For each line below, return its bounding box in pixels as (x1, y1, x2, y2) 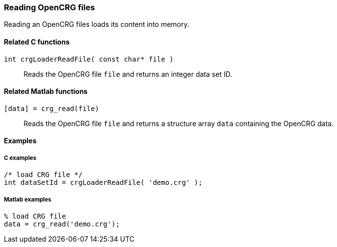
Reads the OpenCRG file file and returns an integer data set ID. (24, 69, 233, 78)
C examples (4, 154, 36, 161)
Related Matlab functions (4, 87, 88, 96)
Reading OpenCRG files (4, 2, 95, 12)
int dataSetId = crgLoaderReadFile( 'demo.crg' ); (4, 179, 203, 187)
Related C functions (4, 37, 70, 46)
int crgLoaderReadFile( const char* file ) (4, 55, 174, 63)
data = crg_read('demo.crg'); (4, 220, 120, 228)
